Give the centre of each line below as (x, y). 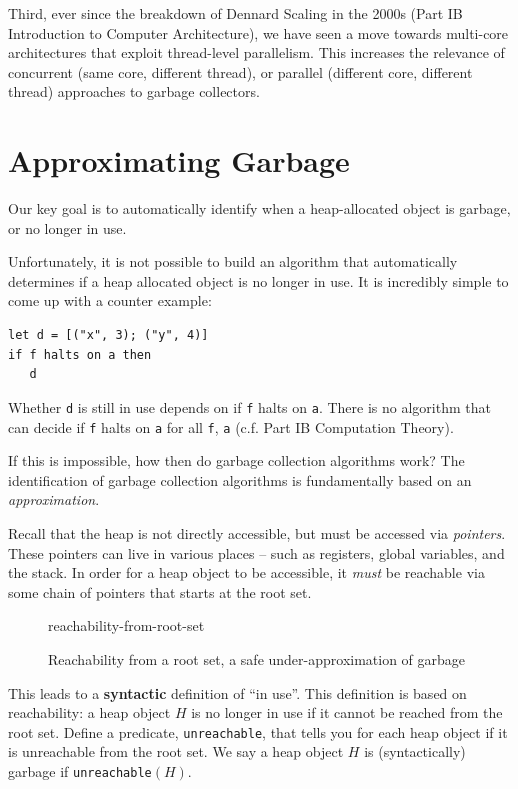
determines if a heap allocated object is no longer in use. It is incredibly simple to (258, 280)
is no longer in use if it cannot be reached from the (347, 712)
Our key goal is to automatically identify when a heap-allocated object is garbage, (259, 208)
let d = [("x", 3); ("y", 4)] (108, 335)
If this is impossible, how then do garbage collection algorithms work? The (236, 460)
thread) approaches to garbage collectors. (134, 91)
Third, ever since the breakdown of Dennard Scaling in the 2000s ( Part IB (235, 13)
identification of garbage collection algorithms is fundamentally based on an (240, 479)
